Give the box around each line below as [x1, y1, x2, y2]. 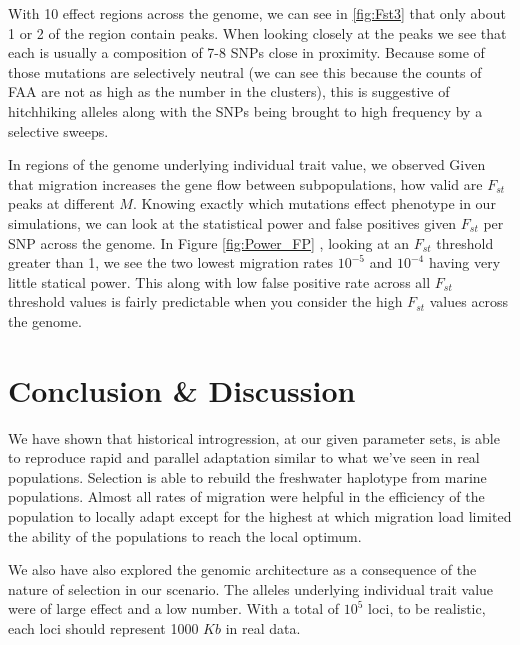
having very [428, 252, 501, 273]
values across [429, 291, 509, 312]
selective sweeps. [8, 120, 109, 141]
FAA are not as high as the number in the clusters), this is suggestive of [8, 81, 450, 102]
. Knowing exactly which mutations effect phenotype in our [132, 193, 496, 214]
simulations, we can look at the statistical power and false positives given [8, 212, 457, 233]
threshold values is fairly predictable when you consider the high [8, 291, 403, 312]
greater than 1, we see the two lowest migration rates [8, 252, 334, 273]
